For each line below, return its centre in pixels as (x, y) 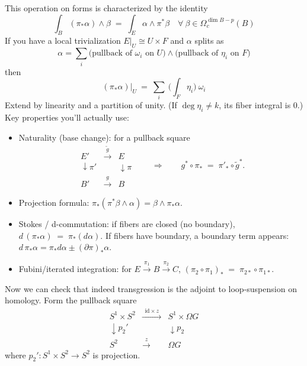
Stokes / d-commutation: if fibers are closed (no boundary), (127, 224)
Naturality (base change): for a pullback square (104, 137)
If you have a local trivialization (63, 41)
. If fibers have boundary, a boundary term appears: (195, 235)
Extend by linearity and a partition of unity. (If (91, 105)
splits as (209, 41)
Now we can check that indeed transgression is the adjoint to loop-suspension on (151, 288)
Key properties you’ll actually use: (67, 117)
